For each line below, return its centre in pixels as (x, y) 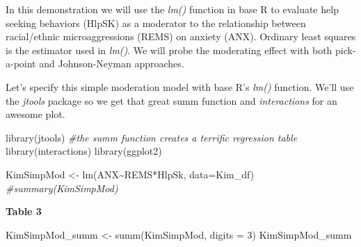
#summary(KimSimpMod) (62, 188)
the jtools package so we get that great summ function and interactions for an (171, 100)
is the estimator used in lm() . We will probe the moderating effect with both (169, 50)
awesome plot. (35, 114)
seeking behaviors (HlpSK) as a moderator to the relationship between (156, 23)
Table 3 (24, 211)
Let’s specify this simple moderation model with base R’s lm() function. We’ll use (180, 86)
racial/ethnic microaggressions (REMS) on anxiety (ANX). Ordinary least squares (181, 36)
